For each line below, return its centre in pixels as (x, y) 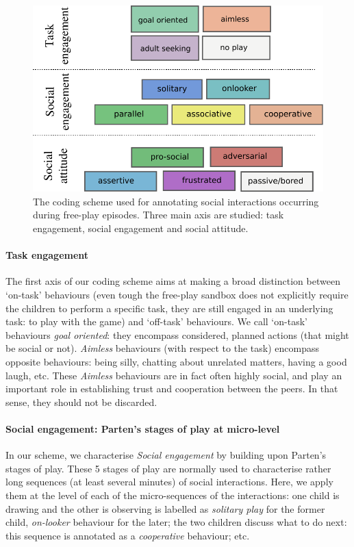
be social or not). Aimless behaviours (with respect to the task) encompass (162, 348)
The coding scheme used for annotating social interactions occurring (176, 201)
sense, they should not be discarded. (81, 402)
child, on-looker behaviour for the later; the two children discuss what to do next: (176, 522)
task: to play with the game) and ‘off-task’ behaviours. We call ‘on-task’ (156, 321)
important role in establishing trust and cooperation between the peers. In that (172, 389)
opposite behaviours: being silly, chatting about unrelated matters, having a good (176, 361)
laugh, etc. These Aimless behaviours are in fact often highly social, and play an (174, 375)
